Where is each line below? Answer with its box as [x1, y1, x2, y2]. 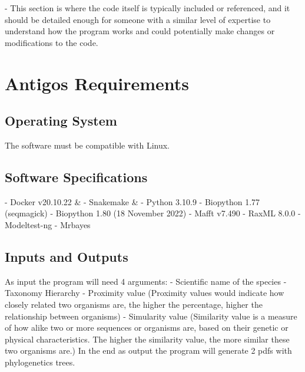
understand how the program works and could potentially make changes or [5, 25, 275, 37]
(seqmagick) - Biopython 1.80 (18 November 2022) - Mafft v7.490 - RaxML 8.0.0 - [5, 207, 301, 219]
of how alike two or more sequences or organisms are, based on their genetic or [5, 321, 289, 334]
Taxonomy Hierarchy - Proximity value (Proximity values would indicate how [5, 287, 284, 299]
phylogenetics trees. [5, 355, 75, 368]
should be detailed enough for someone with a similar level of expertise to [5, 13, 271, 25]
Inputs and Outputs [5, 247, 128, 265]
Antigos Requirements [5, 71, 189, 95]
